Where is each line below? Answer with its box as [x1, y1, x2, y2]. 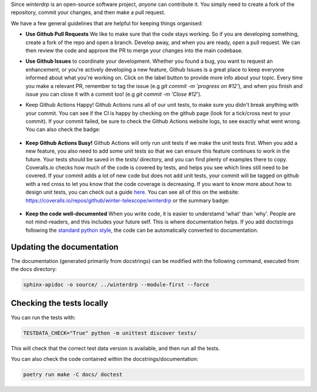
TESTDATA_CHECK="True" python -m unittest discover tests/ [23, 329, 197, 336]
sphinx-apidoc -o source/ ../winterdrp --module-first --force [23, 282, 210, 288]
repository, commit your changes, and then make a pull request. [11, 9, 166, 16]
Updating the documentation [11, 242, 119, 252]
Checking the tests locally [11, 298, 109, 308]
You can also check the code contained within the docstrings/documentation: [11, 355, 199, 362]
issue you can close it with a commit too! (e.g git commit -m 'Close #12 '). [25, 90, 202, 97]
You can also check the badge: [25, 126, 101, 133]
